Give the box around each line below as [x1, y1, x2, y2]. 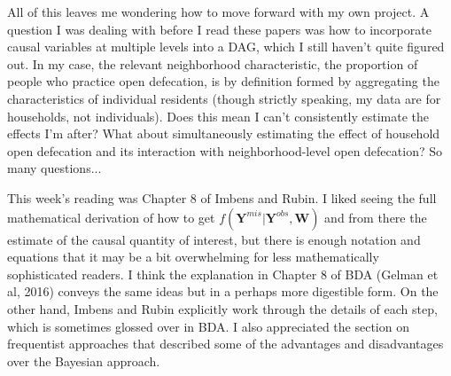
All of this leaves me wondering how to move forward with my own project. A [7, 3, 430, 20]
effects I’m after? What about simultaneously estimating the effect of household [7, 124, 440, 143]
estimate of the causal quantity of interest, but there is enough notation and [7, 230, 421, 248]
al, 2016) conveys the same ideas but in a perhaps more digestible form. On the [7, 282, 439, 301]
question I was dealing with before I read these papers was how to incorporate [7, 20, 432, 38]
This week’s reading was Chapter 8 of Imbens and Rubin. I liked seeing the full [7, 188, 437, 207]
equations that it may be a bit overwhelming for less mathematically [7, 247, 379, 266]
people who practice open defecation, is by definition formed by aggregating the [7, 72, 439, 90]
